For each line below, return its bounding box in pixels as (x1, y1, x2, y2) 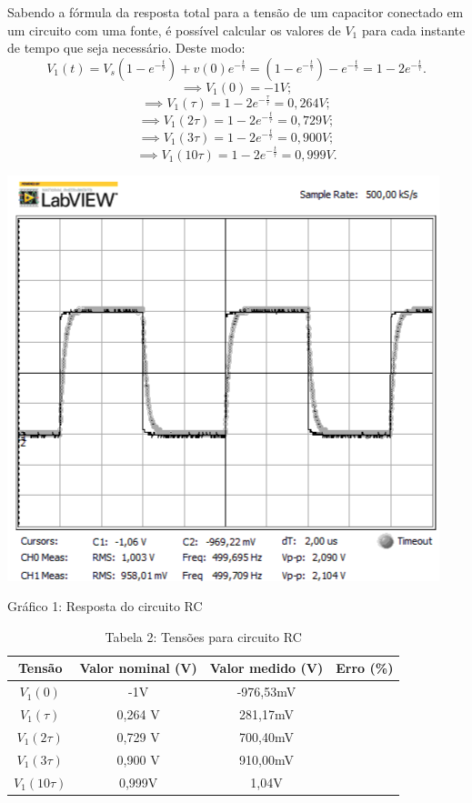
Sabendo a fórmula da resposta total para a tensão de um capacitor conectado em (7, 3, 464, 21)
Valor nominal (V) (79, 658, 197, 678)
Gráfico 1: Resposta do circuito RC (7, 597, 203, 616)
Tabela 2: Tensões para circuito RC (105, 627, 302, 646)
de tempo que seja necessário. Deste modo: (7, 38, 246, 57)
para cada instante (361, 20, 466, 39)
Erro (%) (336, 658, 394, 678)
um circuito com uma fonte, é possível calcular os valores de (7, 20, 341, 39)
